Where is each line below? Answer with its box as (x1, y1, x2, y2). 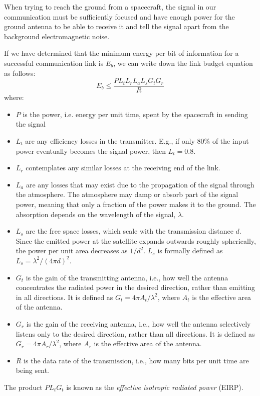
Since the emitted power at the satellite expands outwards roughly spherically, (16, 235, 256, 246)
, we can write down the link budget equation (113, 57, 253, 68)
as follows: (4, 67, 36, 78)
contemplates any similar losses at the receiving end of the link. (26, 162, 220, 173)
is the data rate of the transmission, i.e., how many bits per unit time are (24, 355, 249, 365)
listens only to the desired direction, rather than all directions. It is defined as (16, 328, 255, 339)
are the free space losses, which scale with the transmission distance (26, 226, 233, 236)
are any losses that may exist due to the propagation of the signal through (26, 179, 254, 189)
